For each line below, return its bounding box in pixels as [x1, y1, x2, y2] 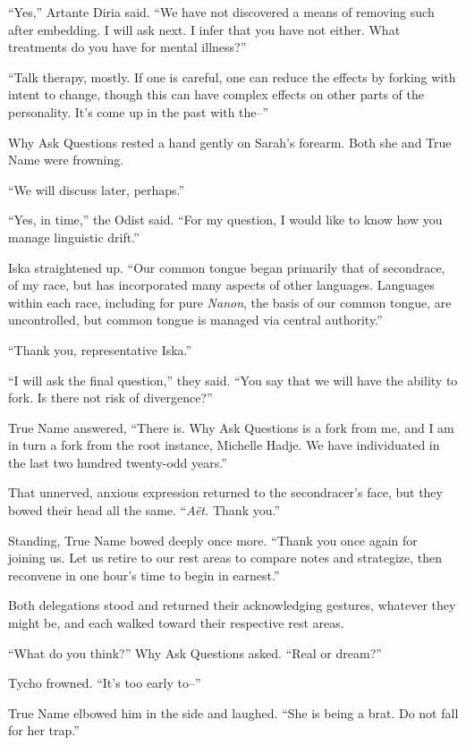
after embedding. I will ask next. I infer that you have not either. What [8, 20, 401, 38]
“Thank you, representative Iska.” [8, 340, 192, 359]
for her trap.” [8, 721, 80, 740]
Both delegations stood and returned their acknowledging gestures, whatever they [8, 596, 456, 614]
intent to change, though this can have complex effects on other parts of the [8, 85, 424, 104]
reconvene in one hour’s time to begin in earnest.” [8, 565, 280, 584]
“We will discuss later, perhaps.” [8, 180, 185, 199]
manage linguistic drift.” [8, 227, 140, 246]
